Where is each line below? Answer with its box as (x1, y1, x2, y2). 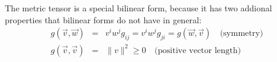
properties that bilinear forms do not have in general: (5, 13, 202, 26)
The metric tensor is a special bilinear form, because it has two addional (5, 2, 272, 14)
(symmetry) (220, 29, 264, 38)
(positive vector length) (154, 46, 241, 55)
